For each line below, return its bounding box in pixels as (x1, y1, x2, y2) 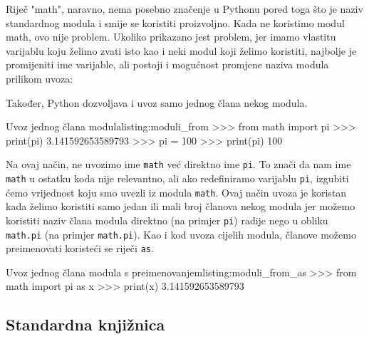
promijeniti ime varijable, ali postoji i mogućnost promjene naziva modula (6, 57, 329, 72)
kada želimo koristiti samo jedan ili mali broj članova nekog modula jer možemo (6, 199, 355, 214)
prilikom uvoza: (6, 71, 73, 85)
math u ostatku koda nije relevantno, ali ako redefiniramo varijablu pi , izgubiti (6, 171, 349, 185)
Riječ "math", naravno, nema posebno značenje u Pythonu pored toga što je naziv (6, 1, 363, 16)
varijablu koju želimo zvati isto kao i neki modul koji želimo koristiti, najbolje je (6, 43, 357, 58)
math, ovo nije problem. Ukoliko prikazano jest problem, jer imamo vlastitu (6, 29, 336, 44)
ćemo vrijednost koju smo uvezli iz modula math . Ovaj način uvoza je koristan (6, 184, 347, 199)
